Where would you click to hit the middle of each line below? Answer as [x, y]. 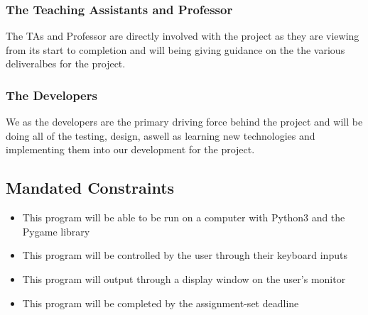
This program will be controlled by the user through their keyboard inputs [185, 255]
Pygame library [56, 231]
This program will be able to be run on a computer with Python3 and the [184, 217]
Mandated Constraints [90, 188]
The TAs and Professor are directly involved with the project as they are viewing [183, 36]
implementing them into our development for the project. [130, 149]
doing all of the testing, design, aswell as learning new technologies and [161, 135]
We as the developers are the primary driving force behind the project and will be [184, 122]
